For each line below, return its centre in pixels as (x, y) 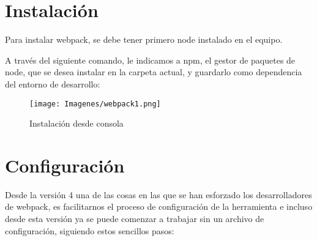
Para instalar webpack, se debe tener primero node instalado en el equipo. (144, 39)
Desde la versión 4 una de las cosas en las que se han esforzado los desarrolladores (158, 194)
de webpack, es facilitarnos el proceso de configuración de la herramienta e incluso (159, 206)
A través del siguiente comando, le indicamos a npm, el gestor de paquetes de (150, 60)
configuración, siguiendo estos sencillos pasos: (90, 230)
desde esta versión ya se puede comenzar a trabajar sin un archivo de (135, 219)
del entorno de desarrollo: (53, 83)
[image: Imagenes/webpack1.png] (95, 104)
